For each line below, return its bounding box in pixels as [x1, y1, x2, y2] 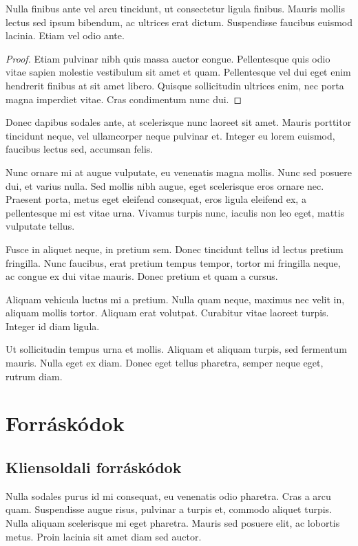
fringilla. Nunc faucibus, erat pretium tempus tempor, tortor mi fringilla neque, [6, 255, 341, 270]
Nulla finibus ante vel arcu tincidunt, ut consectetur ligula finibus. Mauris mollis [6, 1, 345, 15]
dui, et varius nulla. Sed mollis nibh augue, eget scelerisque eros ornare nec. [6, 178, 324, 193]
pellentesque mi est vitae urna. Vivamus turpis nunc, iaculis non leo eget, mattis [6, 205, 345, 219]
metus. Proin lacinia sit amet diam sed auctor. [6, 529, 202, 543]
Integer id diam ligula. [6, 318, 100, 333]
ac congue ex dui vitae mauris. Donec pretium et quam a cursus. [6, 269, 278, 283]
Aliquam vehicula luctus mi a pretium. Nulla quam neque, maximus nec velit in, [6, 292, 345, 306]
